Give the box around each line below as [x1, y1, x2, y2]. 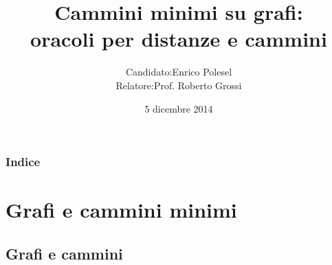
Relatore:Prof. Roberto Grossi [115, 78, 242, 92]
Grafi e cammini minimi [5, 196, 237, 224]
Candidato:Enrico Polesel [125, 65, 232, 79]
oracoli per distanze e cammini [30, 25, 327, 53]
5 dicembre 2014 [144, 101, 213, 115]
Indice [5, 153, 41, 170]
